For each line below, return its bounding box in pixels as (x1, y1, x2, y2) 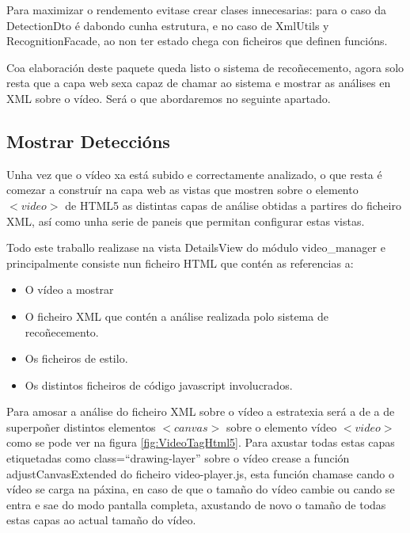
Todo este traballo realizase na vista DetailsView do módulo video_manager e (6, 239, 385, 256)
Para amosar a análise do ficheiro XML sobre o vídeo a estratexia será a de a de (6, 403, 395, 420)
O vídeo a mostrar (25, 281, 114, 298)
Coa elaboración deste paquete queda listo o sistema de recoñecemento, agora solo (6, 59, 404, 75)
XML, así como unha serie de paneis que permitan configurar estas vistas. (6, 212, 365, 229)
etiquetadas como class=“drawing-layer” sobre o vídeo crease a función (6, 450, 350, 466)
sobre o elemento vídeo (226, 418, 337, 435)
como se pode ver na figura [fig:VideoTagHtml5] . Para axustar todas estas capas (6, 434, 395, 451)
